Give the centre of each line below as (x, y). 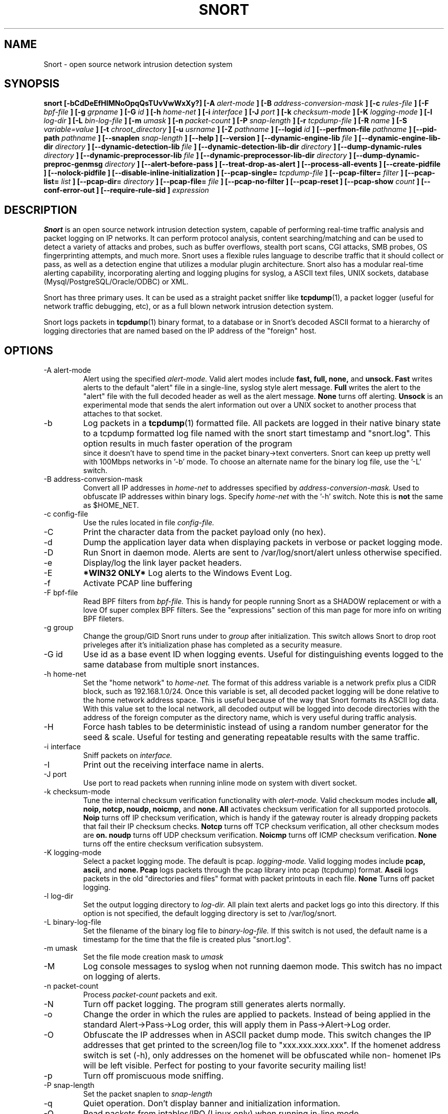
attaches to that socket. (123, 414)
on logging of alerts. (122, 977)
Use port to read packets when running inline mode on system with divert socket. (220, 783)
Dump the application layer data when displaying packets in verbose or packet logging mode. (263, 542)
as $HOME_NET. (111, 505)
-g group (59, 628)
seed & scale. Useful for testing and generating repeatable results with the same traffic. (251, 737)
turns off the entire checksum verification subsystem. (173, 844)
